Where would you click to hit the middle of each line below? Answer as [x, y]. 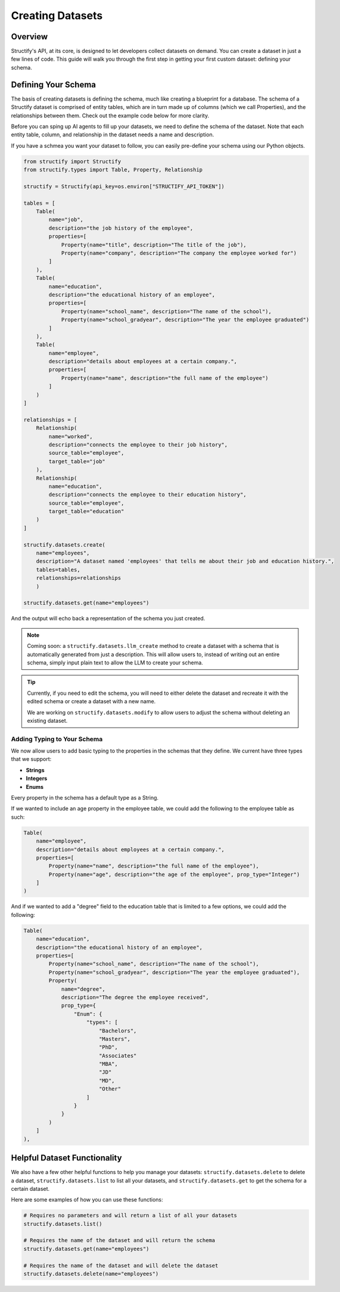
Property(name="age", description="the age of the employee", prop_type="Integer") [174, 874]
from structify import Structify [72, 161]
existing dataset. [47, 720]
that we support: [31, 759]
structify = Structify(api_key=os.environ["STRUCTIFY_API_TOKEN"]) [124, 186]
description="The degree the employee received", [135, 997]
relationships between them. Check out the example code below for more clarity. [110, 116]
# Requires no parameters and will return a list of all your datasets [130, 1215]
